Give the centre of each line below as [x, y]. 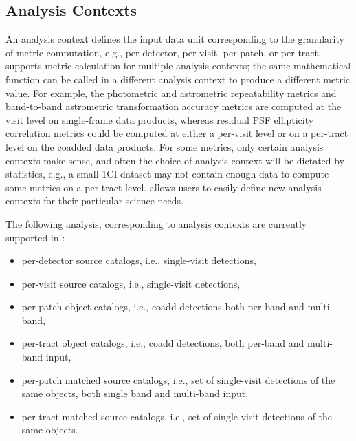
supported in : [35, 237]
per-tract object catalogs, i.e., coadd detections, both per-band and [163, 343]
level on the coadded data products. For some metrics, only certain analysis [165, 146]
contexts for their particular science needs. [94, 201]
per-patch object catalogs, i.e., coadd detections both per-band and [163, 306]
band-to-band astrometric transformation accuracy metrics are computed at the [174, 106]
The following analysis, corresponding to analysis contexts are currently [156, 223]
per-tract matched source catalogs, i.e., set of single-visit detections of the [177, 416]
